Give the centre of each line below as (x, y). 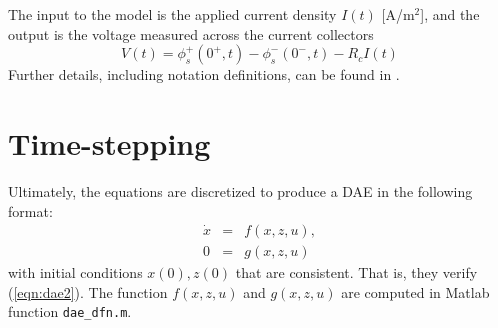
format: (30, 210)
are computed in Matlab (415, 291)
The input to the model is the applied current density (172, 14)
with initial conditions (75, 272)
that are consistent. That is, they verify (356, 272)
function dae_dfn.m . (70, 311)
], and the (450, 14)
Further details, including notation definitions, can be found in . (204, 74)
